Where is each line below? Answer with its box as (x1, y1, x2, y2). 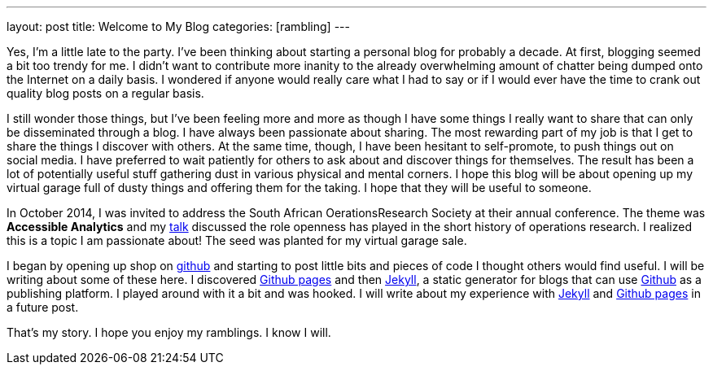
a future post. (7, 300, 79, 314)
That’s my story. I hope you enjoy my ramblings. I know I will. (7, 325, 331, 339)
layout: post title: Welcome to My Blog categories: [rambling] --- (7, 20, 350, 33)
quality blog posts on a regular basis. (7, 86, 204, 100)
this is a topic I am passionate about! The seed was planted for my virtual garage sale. (7, 234, 467, 247)
